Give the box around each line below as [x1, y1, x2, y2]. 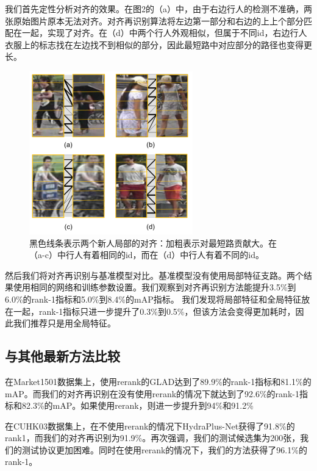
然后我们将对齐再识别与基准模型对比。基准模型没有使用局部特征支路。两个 [5, 268, 304, 281]
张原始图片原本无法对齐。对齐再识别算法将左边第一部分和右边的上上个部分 [5, 14, 304, 27]
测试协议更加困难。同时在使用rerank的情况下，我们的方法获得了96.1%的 [21, 443, 307, 456]
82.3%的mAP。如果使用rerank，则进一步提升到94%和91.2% [21, 399, 254, 412]
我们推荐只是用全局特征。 [13, 317, 116, 329]
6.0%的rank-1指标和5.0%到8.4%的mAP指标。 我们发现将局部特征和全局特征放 [5, 292, 310, 305]
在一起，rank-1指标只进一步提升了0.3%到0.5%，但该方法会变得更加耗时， [5, 304, 296, 317]
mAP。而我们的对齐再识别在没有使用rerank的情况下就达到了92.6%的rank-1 [5, 387, 299, 400]
